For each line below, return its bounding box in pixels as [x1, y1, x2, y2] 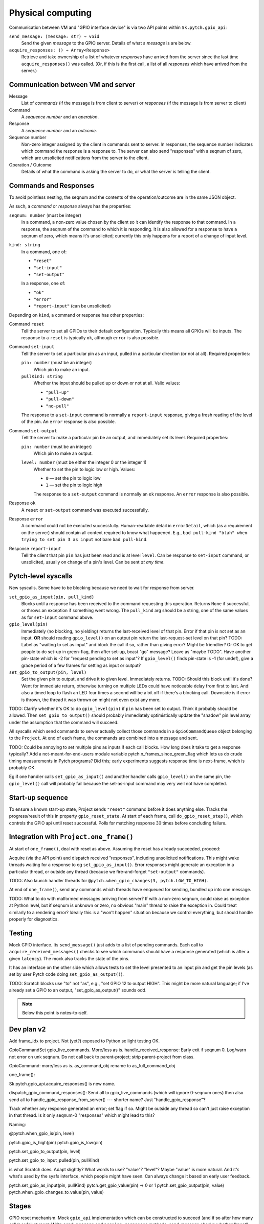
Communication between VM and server [9, 80, 135, 89]
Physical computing [9, 7, 92, 18]
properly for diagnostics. [9, 916, 59, 922]
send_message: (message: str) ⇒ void [9, 33, 100, 39]
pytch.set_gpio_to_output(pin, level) [9, 1148, 81, 1154]
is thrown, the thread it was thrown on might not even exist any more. [21, 697, 161, 703]
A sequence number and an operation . [21, 114, 99, 119]
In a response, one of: [21, 281, 66, 286]
